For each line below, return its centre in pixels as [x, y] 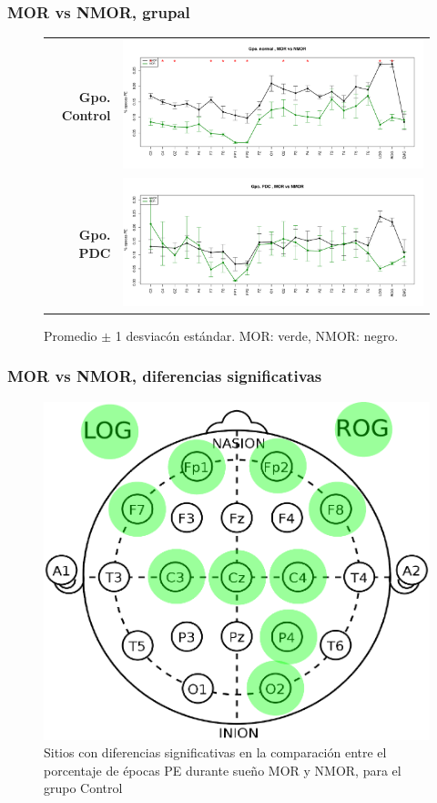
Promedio [71, 335]
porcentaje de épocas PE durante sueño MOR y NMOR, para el [223, 770]
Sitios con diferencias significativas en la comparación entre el [215, 752]
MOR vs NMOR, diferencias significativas [165, 376]
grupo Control [83, 788]
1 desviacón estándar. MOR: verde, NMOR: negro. [257, 335]
